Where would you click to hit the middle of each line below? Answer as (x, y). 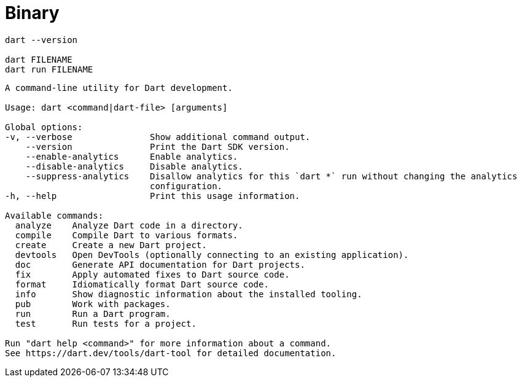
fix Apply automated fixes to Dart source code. (152, 274)
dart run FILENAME (49, 69)
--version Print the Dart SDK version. (158, 146)
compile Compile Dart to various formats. (127, 235)
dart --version (41, 40)
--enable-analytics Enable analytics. (132, 156)
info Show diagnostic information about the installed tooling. (189, 294)
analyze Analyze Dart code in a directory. (129, 225)
